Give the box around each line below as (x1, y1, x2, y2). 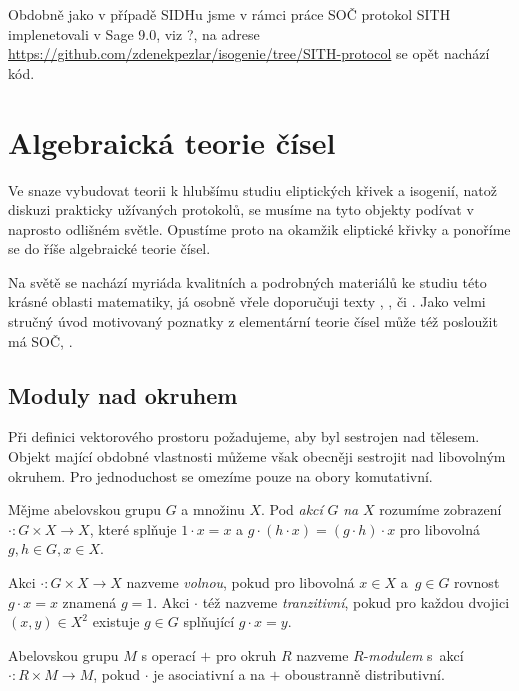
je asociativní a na (153, 664, 265, 685)
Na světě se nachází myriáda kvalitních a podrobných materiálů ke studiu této (8, 271, 487, 292)
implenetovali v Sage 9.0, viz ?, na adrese (8, 23, 260, 44)
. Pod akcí (260, 499, 323, 520)
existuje (92, 611, 140, 632)
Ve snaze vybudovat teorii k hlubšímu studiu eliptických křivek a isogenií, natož (8, 179, 497, 200)
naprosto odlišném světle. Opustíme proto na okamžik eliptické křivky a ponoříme (8, 218, 511, 239)
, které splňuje (89, 518, 177, 539)
